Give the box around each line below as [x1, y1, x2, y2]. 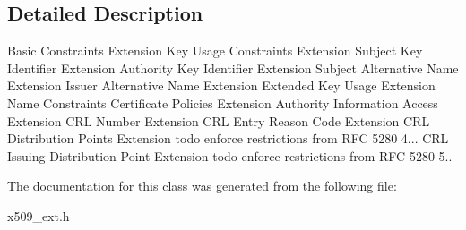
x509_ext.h [7, 206, 70, 225]
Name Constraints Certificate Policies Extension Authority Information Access [7, 93, 438, 112]
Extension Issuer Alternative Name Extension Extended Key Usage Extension [7, 76, 436, 95]
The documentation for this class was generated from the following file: [7, 176, 397, 195]
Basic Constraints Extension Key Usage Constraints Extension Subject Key [7, 41, 423, 60]
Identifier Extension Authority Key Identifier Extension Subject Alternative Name [7, 58, 459, 77]
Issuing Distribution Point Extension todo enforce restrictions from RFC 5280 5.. [7, 146, 453, 165]
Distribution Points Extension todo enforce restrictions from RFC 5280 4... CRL [7, 129, 449, 148]
